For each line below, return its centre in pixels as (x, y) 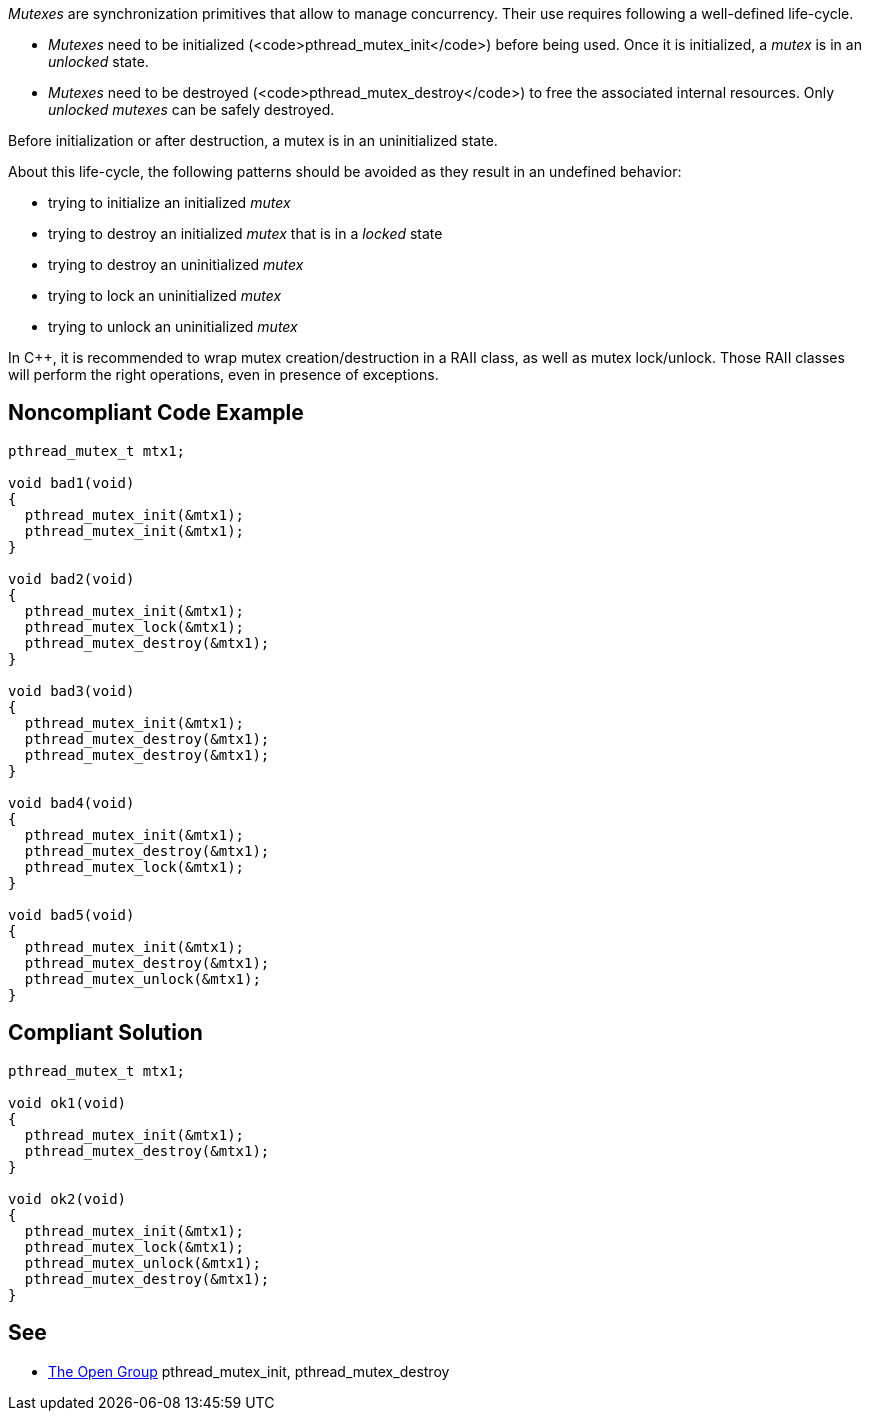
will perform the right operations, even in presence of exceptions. (223, 374)
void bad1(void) (71, 482)
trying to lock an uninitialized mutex (165, 295)
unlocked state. (98, 61)
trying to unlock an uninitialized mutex (173, 326)
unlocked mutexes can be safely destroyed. (191, 109)
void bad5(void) (71, 914)
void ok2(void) (67, 1198)
